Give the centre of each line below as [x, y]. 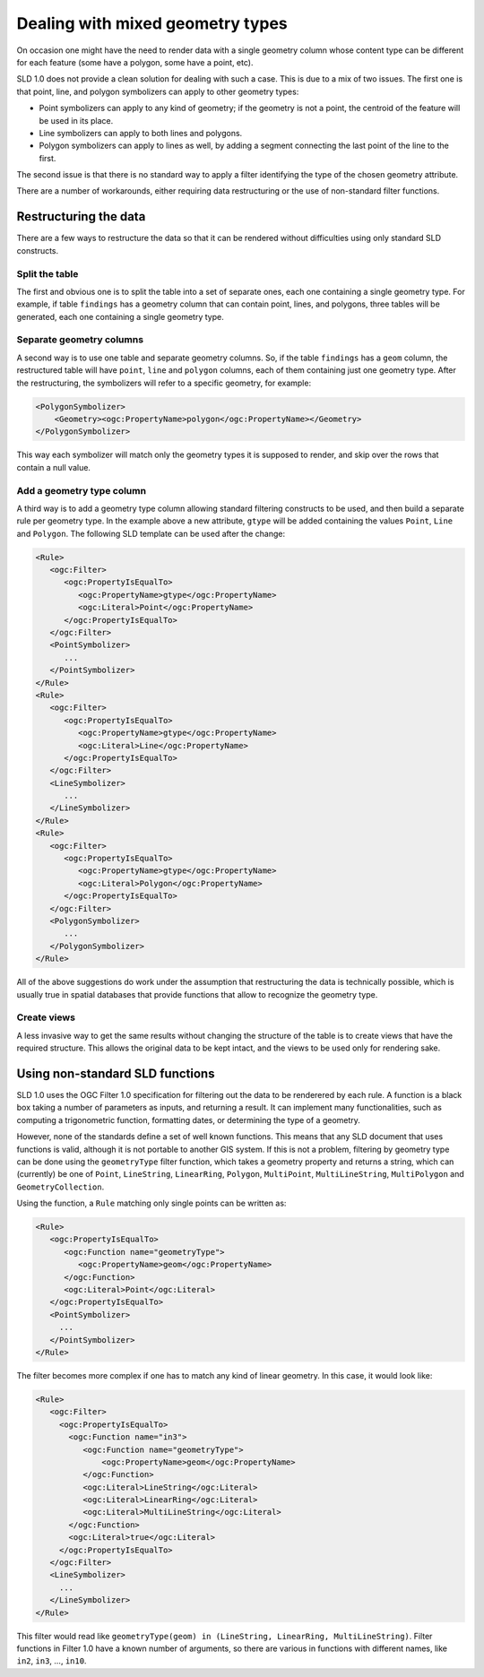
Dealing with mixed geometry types [152, 23]
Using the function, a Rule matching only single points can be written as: [151, 1203]
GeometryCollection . [60, 1187]
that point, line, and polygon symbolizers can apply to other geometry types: [158, 91]
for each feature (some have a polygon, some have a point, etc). [135, 62]
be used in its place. [76, 120]
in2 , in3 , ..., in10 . [52, 1661]
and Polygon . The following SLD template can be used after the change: [151, 533]
